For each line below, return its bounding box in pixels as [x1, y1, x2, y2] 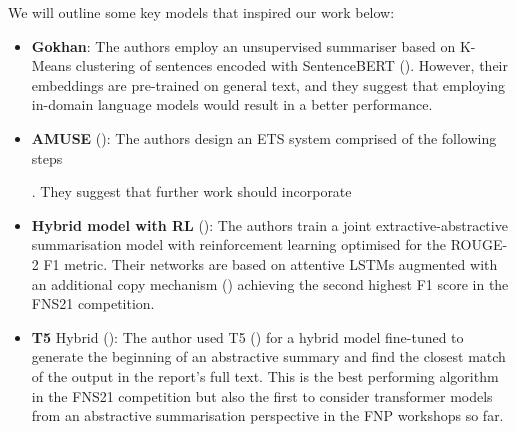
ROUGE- [450, 234, 508, 255]
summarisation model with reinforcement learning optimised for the [31, 234, 447, 255]
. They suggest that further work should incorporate [31, 181, 352, 202]
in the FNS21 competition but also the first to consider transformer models [31, 385, 493, 406]
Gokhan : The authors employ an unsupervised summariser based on [31, 35, 456, 56]
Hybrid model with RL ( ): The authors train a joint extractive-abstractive [31, 214, 508, 235]
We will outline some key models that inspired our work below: [8, 2, 395, 22]
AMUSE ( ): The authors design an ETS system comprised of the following [31, 127, 497, 148]
